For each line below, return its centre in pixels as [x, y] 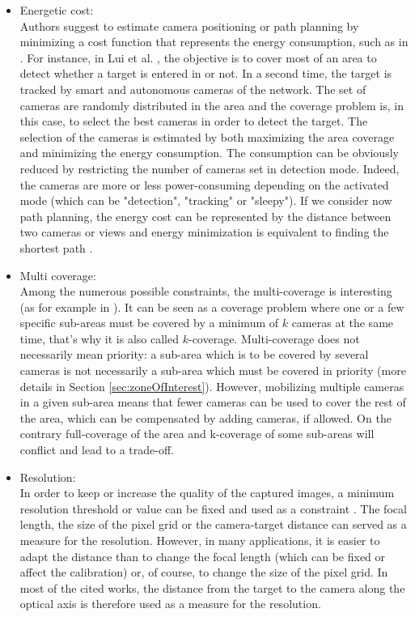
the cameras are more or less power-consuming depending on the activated [204, 184]
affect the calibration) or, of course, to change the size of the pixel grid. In [204, 572]
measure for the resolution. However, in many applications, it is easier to [200, 540]
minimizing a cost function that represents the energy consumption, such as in [214, 42]
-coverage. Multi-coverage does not [274, 338]
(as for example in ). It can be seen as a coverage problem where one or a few [212, 306]
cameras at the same [343, 323]
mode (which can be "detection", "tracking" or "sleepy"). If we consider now [206, 200]
